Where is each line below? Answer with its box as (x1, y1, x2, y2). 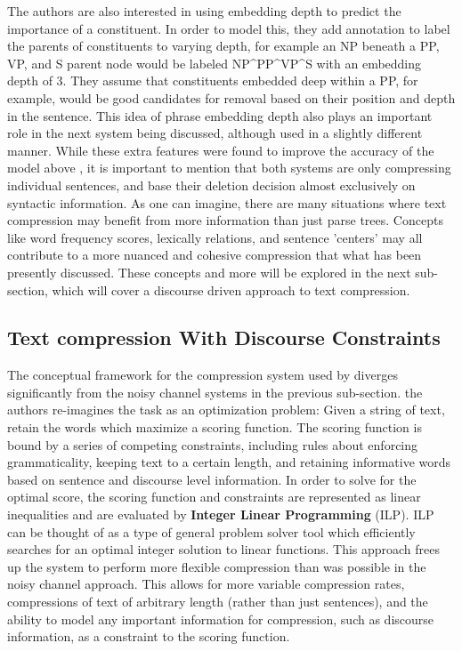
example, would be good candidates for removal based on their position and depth (7, 88, 456, 107)
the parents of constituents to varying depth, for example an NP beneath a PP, (7, 36, 440, 55)
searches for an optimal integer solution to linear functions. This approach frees (7, 540, 441, 559)
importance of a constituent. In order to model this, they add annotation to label (7, 19, 450, 37)
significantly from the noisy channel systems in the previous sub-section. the (7, 382, 423, 401)
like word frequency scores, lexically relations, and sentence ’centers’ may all (7, 228, 423, 246)
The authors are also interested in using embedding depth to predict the (7, 2, 401, 20)
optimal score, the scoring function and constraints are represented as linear (7, 487, 421, 506)
